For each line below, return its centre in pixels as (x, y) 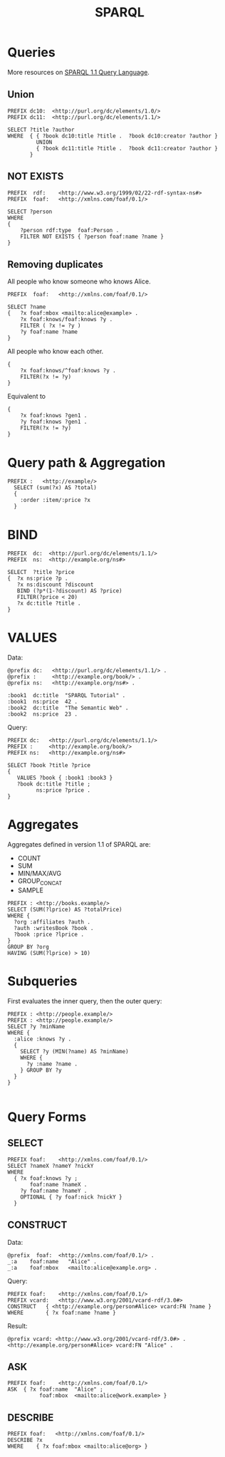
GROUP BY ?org (28, 947)
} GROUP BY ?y (41, 1070)
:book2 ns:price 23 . (43, 714)
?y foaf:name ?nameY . (54, 1191)
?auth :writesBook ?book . (54, 928)
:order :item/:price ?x (56, 500)
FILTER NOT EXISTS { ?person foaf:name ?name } (92, 236)
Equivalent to (27, 397)
